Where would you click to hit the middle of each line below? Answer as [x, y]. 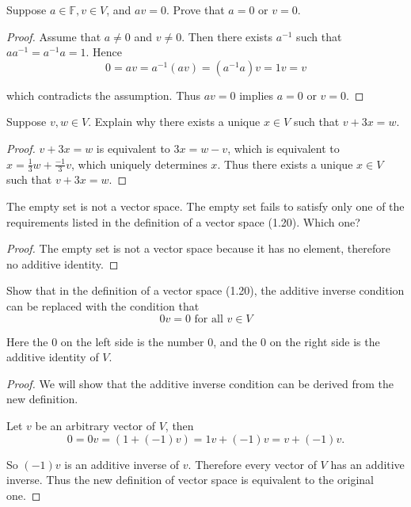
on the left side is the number [132, 341]
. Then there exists [227, 36]
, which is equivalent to [284, 148]
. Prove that [195, 10]
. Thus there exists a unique [285, 164]
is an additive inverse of [122, 464]
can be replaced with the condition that [103, 305]
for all [209, 319]
